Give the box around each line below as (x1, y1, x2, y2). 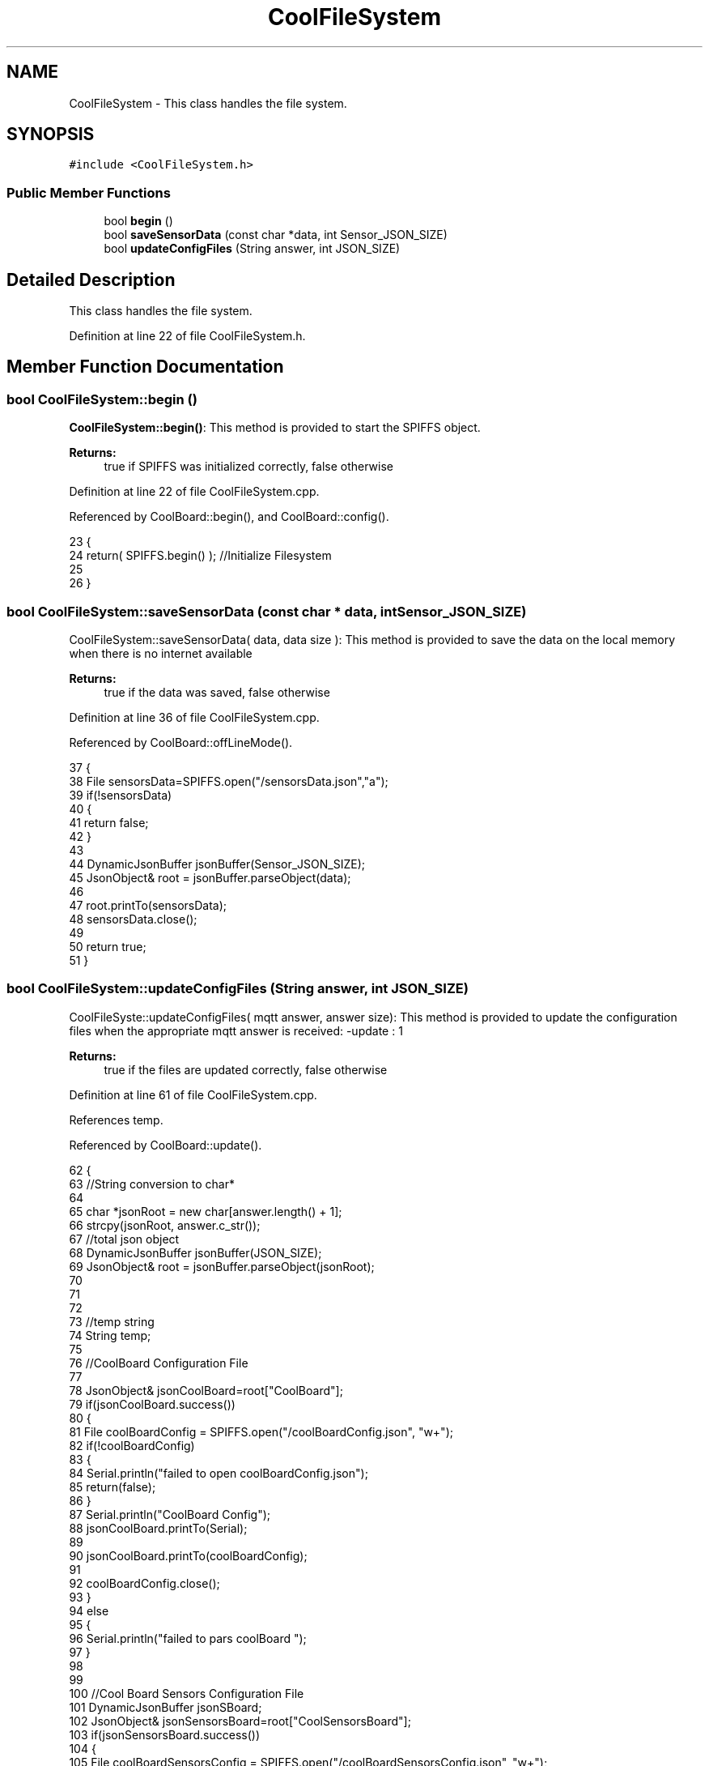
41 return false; (69, 816, 149, 830)
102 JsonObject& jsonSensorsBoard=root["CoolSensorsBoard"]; (69, 1713, 411, 1728)
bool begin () (104, 214, 173, 228)
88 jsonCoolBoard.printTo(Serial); (69, 1521, 248, 1535)
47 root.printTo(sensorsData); (69, 898, 227, 912)
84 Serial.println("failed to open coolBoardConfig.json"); (69, 1465, 368, 1480)
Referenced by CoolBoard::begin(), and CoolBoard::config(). (69, 510, 389, 524)
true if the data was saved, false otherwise (104, 685, 330, 699)
